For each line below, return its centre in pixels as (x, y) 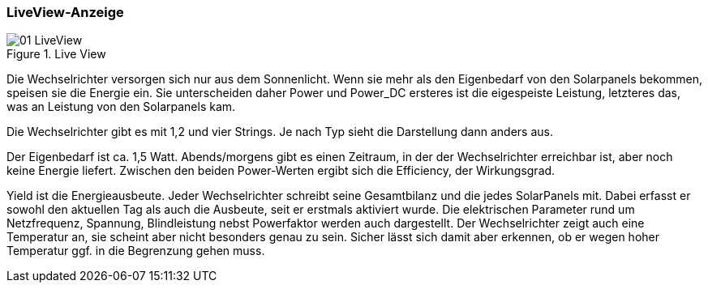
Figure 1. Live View (56, 54)
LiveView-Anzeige (65, 12)
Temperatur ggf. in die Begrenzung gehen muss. (136, 251)
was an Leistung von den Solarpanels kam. (121, 107)
